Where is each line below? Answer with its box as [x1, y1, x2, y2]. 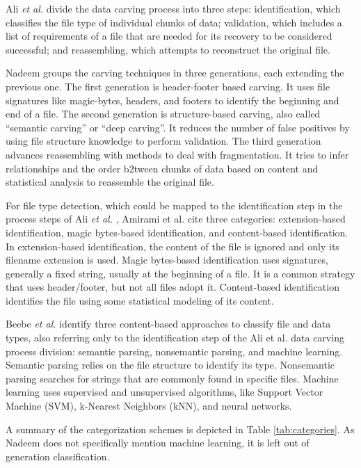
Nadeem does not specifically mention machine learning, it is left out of [6, 435, 310, 450]
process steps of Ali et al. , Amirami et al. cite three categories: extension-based [6, 211, 346, 226]
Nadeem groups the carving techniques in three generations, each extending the [6, 65, 344, 80]
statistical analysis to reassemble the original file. [6, 175, 214, 189]
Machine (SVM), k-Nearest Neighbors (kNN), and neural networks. [6, 398, 292, 413]
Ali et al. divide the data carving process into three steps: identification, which [6, 1, 341, 15]
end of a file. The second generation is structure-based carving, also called [6, 106, 321, 121]
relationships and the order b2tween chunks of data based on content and [6, 161, 319, 175]
